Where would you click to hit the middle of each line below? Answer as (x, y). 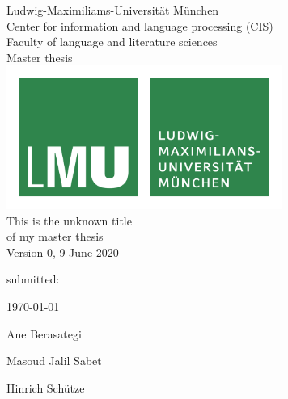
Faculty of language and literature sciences (112, 42)
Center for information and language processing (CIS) (140, 25)
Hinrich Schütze (46, 387)
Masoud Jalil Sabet (54, 361)
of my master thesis (55, 236)
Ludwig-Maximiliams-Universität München (113, 10)
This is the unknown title (69, 220)
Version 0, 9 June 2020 (63, 252)
